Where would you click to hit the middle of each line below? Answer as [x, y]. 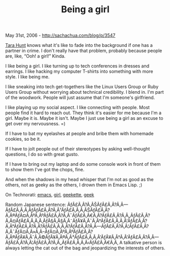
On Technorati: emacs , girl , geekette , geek [50, 195]
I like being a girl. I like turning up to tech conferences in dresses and [77, 66]
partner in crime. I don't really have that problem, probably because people [84, 51]
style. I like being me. [27, 77]
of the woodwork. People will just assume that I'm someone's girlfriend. [80, 97]
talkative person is [143, 243]
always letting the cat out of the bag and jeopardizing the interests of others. [85, 248]
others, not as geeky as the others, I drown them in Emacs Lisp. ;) [74, 185]
